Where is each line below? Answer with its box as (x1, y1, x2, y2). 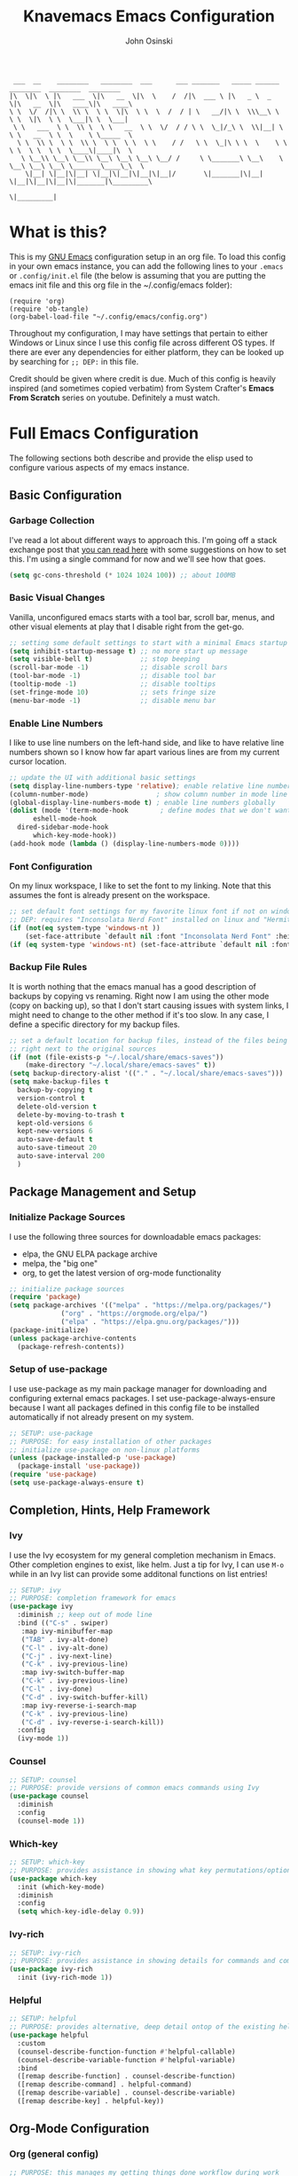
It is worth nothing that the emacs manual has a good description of (9, 981, 257, 991)
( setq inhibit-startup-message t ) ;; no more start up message (9, 646, 248, 656)
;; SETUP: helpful (9, 2014, 77, 2023)
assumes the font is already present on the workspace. (9, 890, 210, 901)
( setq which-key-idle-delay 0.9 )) (17, 1907, 145, 1916)
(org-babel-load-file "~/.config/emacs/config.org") (9, 312, 208, 321)
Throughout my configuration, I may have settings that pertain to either (9, 327, 269, 338)
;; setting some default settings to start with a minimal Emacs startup (9, 638, 288, 647)
